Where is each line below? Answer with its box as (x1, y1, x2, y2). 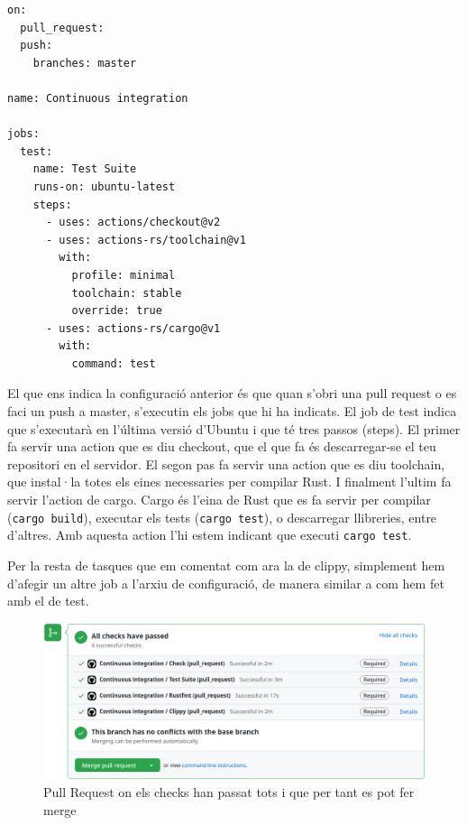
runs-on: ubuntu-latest (32, 180, 176, 193)
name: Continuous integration (7, 91, 188, 105)
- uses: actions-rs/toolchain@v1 (45, 233, 246, 246)
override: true (71, 304, 162, 318)
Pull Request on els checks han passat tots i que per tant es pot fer (43, 783, 415, 802)
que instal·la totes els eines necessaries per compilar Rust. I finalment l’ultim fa (7, 472, 452, 491)
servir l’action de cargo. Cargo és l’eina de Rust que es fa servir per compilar (7, 490, 431, 509)
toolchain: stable (71, 286, 182, 300)
